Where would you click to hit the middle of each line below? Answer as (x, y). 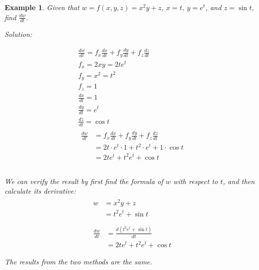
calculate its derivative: (40, 191)
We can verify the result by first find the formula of (84, 181)
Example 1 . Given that (42, 7)
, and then (239, 181)
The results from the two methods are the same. (79, 262)
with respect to (195, 181)
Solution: (18, 34)
